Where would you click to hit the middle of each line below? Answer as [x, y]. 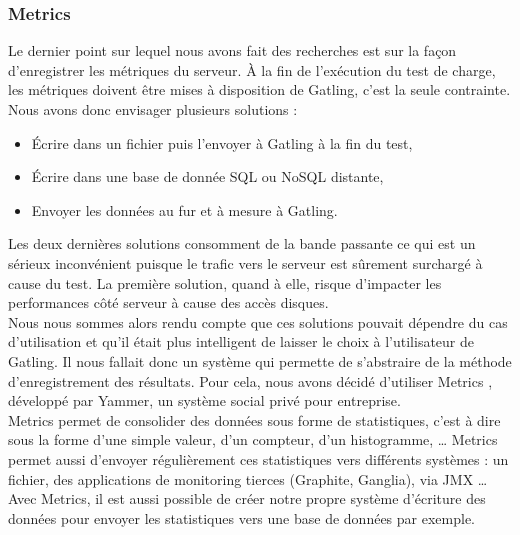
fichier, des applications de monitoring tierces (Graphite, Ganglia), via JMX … [248, 478]
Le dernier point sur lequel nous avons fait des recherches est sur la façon [232, 50]
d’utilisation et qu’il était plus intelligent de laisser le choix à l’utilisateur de [241, 341]
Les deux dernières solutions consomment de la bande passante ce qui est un [242, 243]
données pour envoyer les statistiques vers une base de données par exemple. [241, 517]
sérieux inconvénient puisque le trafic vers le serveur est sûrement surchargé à [245, 262]
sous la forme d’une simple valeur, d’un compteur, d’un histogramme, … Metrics [253, 439]
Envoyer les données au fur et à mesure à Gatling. [184, 209]
